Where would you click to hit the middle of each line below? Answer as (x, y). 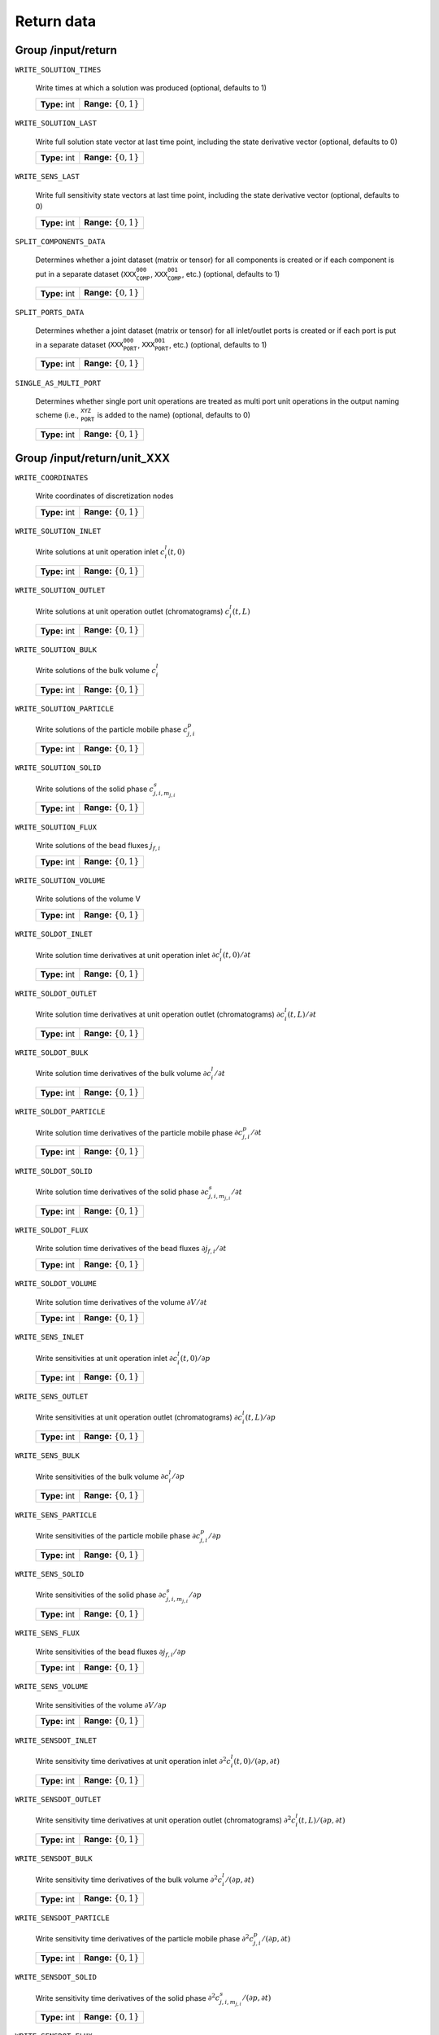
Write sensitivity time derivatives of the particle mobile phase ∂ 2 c (145, 1938)
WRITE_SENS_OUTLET (52, 1396)
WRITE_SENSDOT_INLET (56, 1740)
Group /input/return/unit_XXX (93, 458)
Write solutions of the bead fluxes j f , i (98, 847)
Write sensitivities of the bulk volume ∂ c (102, 1477)
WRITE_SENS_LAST (48, 177)
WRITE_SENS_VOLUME (52, 1687)
